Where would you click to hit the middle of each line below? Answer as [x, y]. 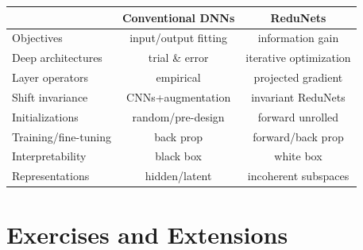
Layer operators [50, 77]
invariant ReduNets [298, 96]
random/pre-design [178, 116]
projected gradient [298, 77]
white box [298, 156]
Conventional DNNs [178, 17]
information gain [298, 38]
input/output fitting [179, 38]
